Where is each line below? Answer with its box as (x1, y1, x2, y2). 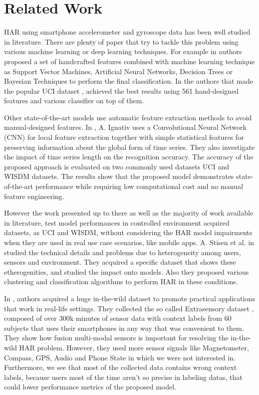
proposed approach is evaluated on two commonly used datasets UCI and (4, 161, 229, 171)
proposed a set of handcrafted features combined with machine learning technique (4, 56, 255, 66)
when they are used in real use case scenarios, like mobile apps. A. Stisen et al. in (4, 237, 254, 247)
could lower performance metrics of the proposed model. (4, 381, 176, 392)
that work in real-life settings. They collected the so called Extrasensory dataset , (4, 303, 254, 313)
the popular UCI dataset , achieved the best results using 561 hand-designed (4, 85, 239, 96)
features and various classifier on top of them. (4, 95, 144, 106)
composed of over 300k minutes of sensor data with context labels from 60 (4, 313, 231, 323)
